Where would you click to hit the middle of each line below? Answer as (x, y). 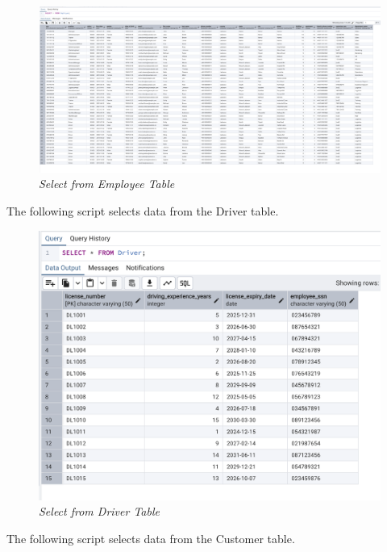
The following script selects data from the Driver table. (143, 210)
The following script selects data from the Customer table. (151, 538)
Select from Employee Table (107, 184)
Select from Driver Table (99, 511)
